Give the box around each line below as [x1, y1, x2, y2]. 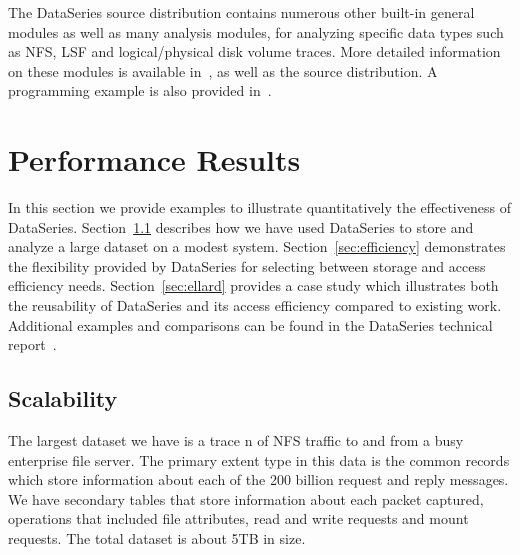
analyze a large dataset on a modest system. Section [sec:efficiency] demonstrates [8, 236, 506, 257]
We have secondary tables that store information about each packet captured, [8, 488, 484, 509]
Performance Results [8, 139, 301, 180]
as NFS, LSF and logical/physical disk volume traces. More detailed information [8, 41, 501, 62]
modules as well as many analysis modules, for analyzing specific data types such [8, 21, 504, 42]
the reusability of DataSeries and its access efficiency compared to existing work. [8, 295, 502, 316]
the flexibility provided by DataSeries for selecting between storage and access [8, 255, 486, 276]
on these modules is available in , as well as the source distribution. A [8, 60, 438, 81]
